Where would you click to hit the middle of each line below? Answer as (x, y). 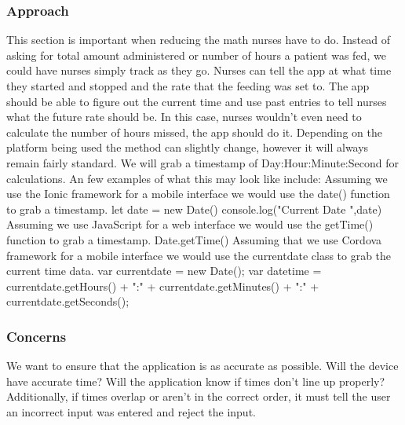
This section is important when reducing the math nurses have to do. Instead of (199, 40)
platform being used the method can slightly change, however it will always (188, 147)
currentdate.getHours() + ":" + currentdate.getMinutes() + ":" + (163, 286)
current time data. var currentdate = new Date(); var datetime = (164, 271)
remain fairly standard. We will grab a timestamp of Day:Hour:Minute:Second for (202, 162)
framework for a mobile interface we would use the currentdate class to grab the (199, 255)
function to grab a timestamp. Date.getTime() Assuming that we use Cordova (194, 239)
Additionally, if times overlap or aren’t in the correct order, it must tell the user (199, 396)
